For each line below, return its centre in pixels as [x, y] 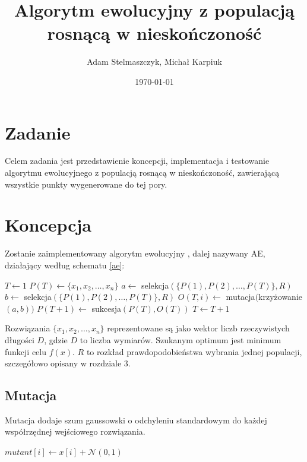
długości [20, 339]
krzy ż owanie [281, 297]
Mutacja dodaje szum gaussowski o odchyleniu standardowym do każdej [136, 420]
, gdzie [56, 339]
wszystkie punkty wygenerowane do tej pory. [86, 184]
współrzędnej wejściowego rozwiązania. [75, 431]
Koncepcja [48, 225]
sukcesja [106, 308]
